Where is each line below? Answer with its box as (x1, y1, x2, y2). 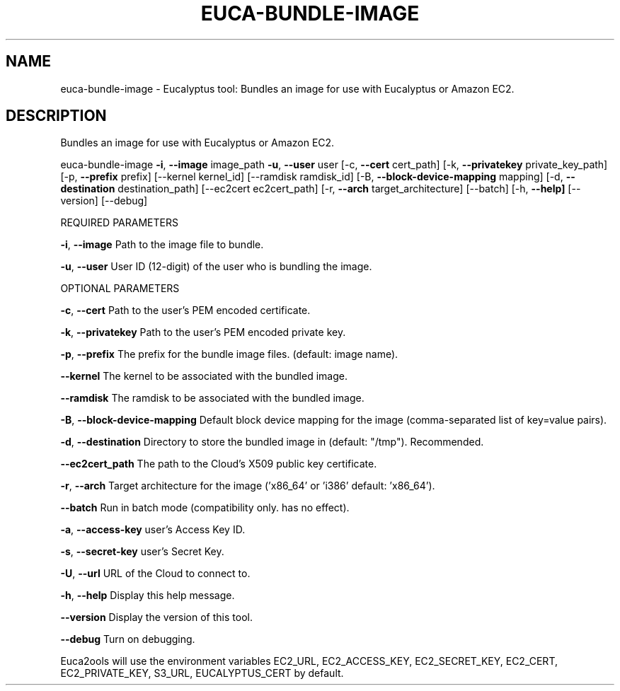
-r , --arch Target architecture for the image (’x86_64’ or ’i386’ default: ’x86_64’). (60, 480, 435, 492)
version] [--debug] (60, 194, 148, 207)
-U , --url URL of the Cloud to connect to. (60, 567, 251, 580)
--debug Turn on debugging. (60, 633, 195, 646)
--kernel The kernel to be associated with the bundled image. (60, 370, 348, 383)
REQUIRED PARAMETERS (60, 216, 178, 229)
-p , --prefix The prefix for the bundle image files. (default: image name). (60, 348, 398, 361)
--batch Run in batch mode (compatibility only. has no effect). (60, 501, 350, 514)
